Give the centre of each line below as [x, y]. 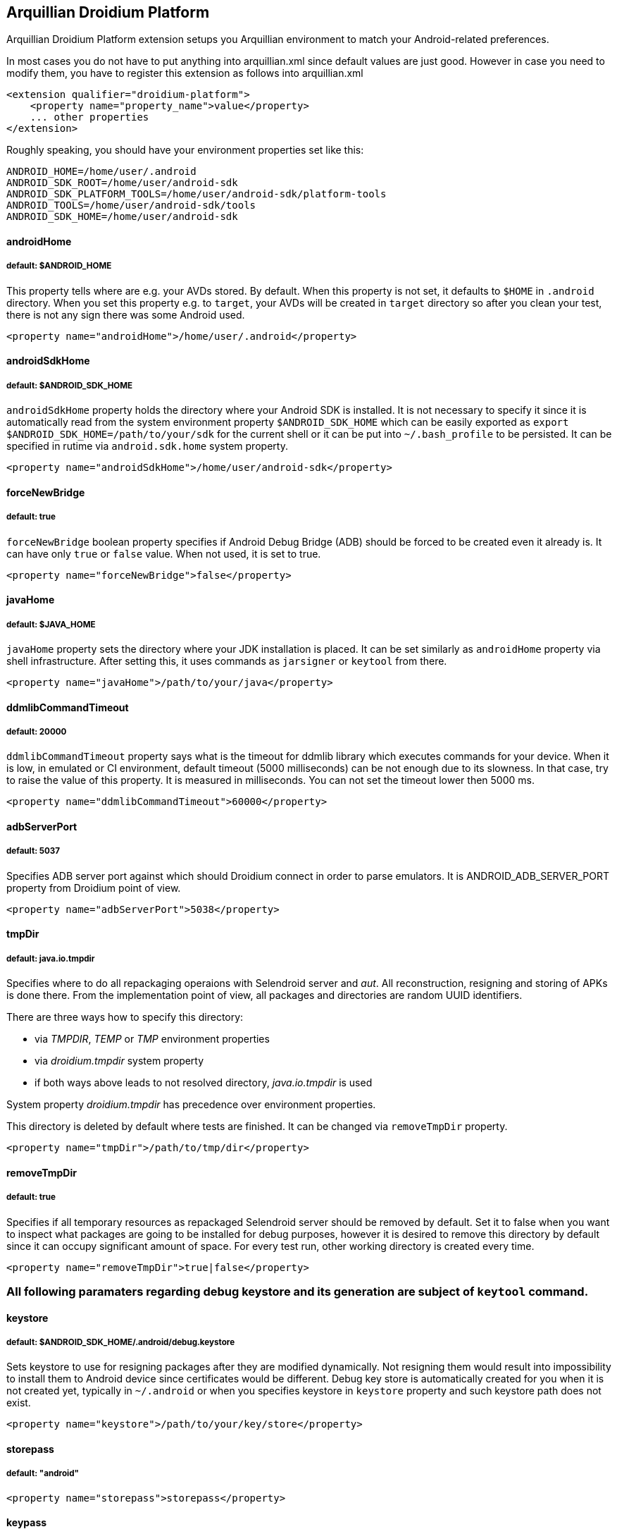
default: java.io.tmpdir [51, 958]
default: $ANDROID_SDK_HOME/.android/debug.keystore [121, 1342]
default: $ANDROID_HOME [59, 266]
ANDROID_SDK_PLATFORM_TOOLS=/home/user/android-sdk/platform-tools [197, 194]
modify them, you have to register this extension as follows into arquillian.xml [185, 73]
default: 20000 [37, 731]
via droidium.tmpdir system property [119, 1061]
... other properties [89, 117]
